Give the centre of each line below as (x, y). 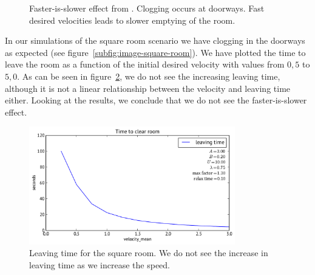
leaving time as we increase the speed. (100, 264)
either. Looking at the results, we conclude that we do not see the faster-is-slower (156, 100)
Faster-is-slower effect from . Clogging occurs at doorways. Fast (147, 8)
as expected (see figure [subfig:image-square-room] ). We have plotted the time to (155, 52)
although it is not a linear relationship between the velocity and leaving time (148, 88)
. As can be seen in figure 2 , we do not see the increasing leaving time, (149, 76)
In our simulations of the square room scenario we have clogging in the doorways (155, 40)
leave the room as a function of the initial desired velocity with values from (145, 64)
